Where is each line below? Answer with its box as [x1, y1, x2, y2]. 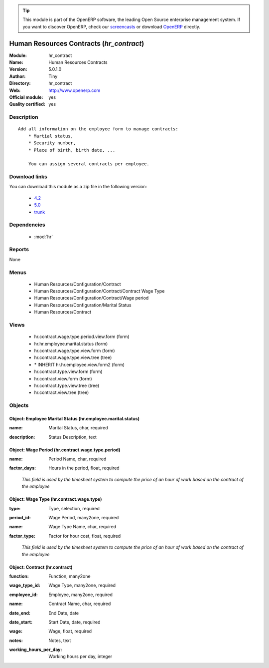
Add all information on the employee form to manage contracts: [18, 126, 179, 132]
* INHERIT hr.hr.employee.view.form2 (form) [34, 361, 125, 367]
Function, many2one [48, 573, 91, 579]
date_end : [9, 610, 31, 616]
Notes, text [48, 637, 71, 644]
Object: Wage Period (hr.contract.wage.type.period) [9, 447, 121, 453]
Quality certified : [9, 101, 46, 107]
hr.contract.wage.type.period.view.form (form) [34, 334, 130, 339]
